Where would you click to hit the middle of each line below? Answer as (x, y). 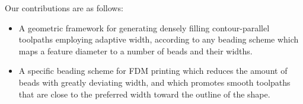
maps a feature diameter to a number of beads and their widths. (135, 51)
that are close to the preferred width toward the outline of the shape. (144, 94)
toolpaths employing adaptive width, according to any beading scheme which (159, 39)
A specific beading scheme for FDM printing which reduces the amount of (153, 71)
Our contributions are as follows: (64, 8)
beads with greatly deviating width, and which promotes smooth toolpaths (154, 82)
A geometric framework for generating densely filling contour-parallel (144, 27)
